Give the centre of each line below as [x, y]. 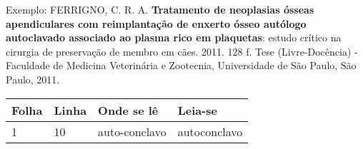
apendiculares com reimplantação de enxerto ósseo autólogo [156, 23]
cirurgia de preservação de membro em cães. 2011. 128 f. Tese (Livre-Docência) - [182, 51]
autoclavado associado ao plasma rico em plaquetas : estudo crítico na [174, 37]
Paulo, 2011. [33, 79]
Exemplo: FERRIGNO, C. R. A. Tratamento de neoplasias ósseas [160, 9]
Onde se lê [128, 110]
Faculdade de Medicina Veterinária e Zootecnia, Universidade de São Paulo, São [181, 65]
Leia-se [198, 110]
